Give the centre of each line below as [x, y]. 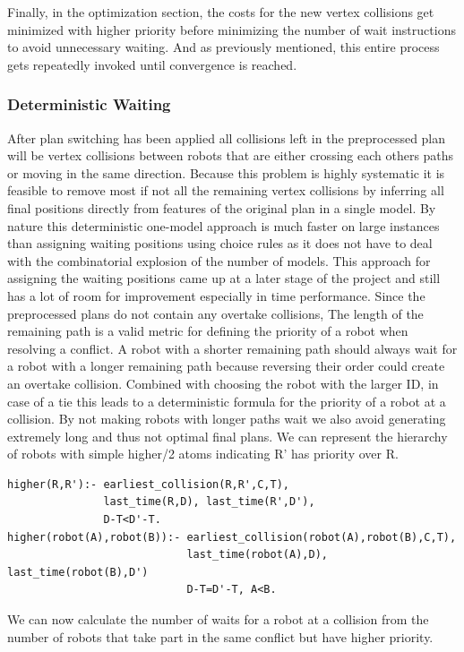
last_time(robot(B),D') [78, 572]
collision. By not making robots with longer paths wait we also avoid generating [227, 419]
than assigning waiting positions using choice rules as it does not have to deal [220, 243]
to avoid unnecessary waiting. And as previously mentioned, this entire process [223, 47]
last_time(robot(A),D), [257, 555]
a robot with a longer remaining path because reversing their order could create [226, 366]
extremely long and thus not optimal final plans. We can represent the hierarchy [228, 436]
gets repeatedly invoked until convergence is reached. [152, 64]
